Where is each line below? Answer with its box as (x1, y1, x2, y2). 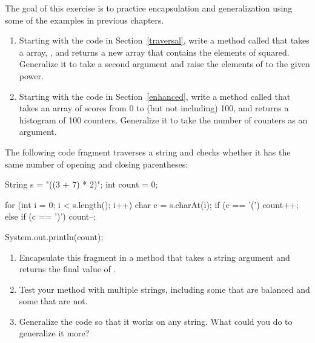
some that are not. (19, 295, 88, 307)
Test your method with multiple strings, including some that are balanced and (19, 283, 310, 295)
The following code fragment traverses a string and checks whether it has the (5, 145, 291, 158)
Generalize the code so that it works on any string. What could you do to (19, 315, 293, 327)
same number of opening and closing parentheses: (5, 157, 188, 170)
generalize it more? (19, 327, 90, 339)
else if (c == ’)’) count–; (5, 210, 96, 223)
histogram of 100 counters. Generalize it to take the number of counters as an (19, 113, 308, 126)
